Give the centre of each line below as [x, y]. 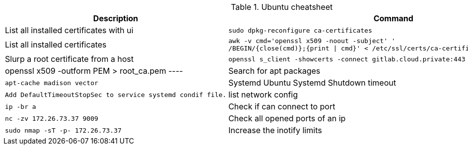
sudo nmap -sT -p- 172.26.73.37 [63, 130]
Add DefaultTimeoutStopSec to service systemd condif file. [116, 95]
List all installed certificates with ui [69, 30]
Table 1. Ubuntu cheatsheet [282, 7]
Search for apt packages [274, 71]
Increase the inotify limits [275, 130]
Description [116, 18]
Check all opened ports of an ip [287, 118]
